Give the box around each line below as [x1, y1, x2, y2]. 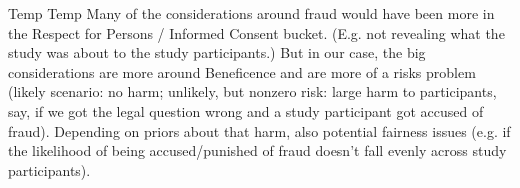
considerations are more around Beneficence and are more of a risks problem [8, 61, 476, 82]
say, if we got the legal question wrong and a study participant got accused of [8, 100, 484, 121]
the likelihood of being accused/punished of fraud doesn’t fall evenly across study [8, 140, 507, 161]
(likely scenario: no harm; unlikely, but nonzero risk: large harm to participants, [8, 81, 497, 102]
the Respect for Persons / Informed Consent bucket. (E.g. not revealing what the [8, 22, 505, 43]
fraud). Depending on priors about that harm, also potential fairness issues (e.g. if [8, 120, 511, 141]
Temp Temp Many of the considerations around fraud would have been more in [8, 3, 495, 23]
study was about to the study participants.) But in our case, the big [8, 42, 426, 63]
